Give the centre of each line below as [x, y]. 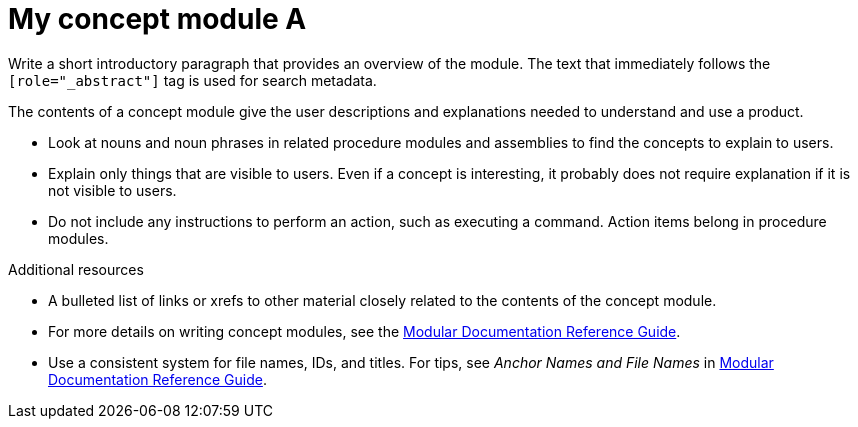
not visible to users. [112, 190]
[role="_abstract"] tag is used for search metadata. [192, 80]
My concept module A [157, 19]
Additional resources [76, 269]
